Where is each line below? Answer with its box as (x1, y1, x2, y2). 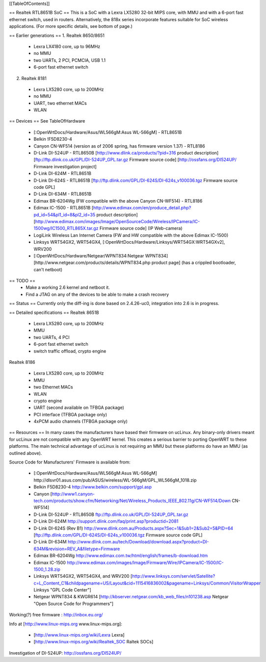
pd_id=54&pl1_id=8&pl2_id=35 (33, 211, 96, 218)
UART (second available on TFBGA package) (33, 405, 125, 410)
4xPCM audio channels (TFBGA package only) (33, 418, 128, 424)
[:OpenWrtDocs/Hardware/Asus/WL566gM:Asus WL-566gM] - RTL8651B (33, 129, 182, 135)
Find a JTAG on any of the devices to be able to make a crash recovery (26, 291, 169, 297)
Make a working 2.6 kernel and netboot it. (26, 284, 110, 290)
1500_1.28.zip (33, 566, 61, 572)
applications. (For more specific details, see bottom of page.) (9, 24, 133, 29)
